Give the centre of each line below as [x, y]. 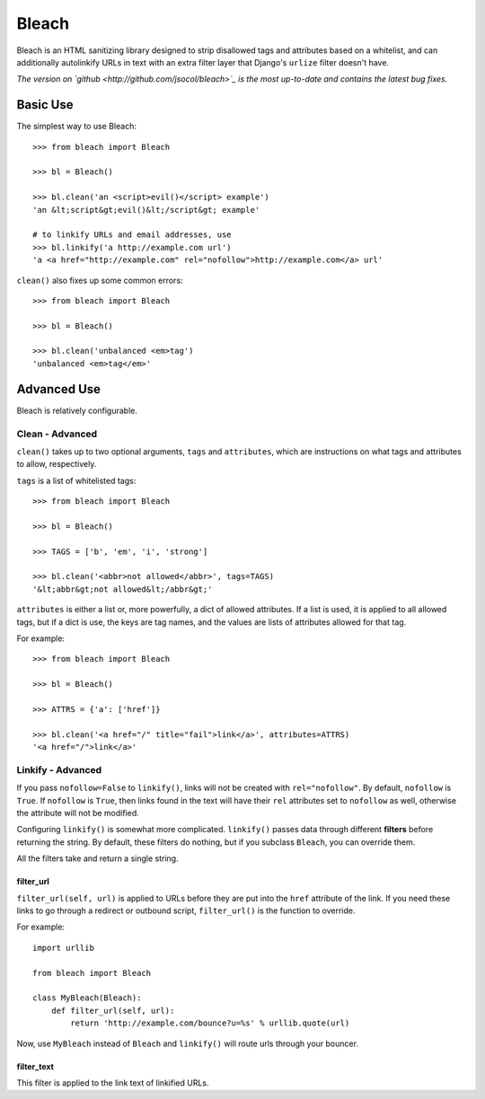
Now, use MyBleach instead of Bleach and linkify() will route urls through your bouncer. [188, 1043]
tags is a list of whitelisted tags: [76, 480]
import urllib [63, 948]
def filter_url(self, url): [113, 1011]
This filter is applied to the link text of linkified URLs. [113, 1083]
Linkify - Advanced [59, 769]
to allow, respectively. [57, 464]
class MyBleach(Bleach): [87, 998]
